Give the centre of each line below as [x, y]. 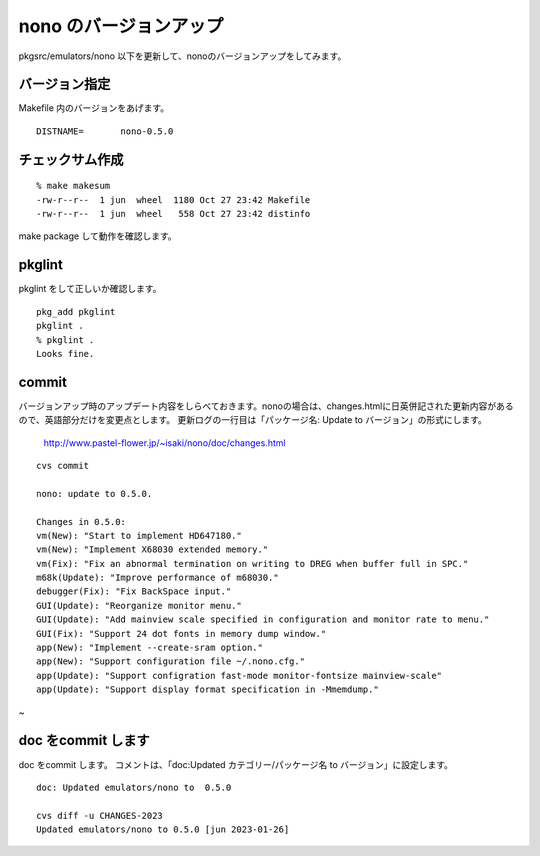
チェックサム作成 [71, 159]
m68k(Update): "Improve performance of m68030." [157, 578]
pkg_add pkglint [76, 311]
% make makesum [73, 186]
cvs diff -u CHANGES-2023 [100, 815]
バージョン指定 [64, 84]
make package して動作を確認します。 [97, 236]
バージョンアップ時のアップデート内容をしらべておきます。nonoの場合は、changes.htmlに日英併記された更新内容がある [266, 406]
